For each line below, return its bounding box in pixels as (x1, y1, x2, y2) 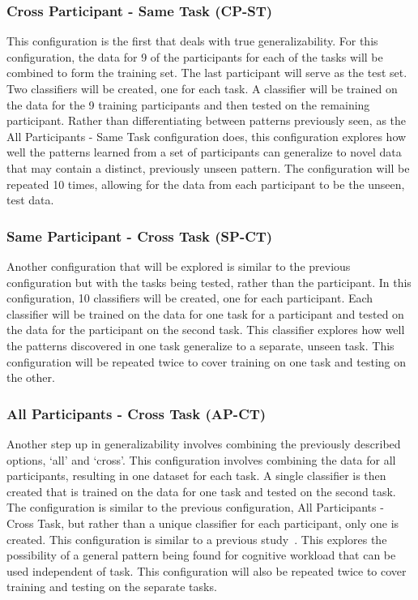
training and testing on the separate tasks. (6, 578, 217, 595)
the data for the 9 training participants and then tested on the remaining (6, 96, 370, 113)
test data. (6, 191, 54, 208)
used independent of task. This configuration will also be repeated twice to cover (6, 562, 407, 579)
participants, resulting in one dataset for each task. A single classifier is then (6, 467, 386, 484)
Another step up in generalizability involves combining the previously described (6, 435, 401, 452)
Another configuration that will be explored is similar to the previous (6, 257, 351, 274)
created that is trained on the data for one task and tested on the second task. (6, 482, 396, 499)
